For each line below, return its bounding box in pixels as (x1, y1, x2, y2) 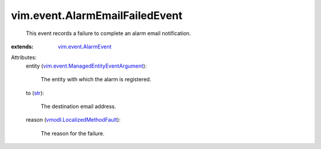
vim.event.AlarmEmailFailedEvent (11, 9, 182, 22)
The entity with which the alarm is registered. (40, 76, 152, 83)
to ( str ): (26, 89, 45, 96)
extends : (11, 43, 34, 50)
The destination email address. (40, 103, 117, 110)
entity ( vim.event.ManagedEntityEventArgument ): (26, 62, 147, 69)
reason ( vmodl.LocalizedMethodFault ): (26, 116, 121, 123)
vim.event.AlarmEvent (58, 43, 112, 50)
